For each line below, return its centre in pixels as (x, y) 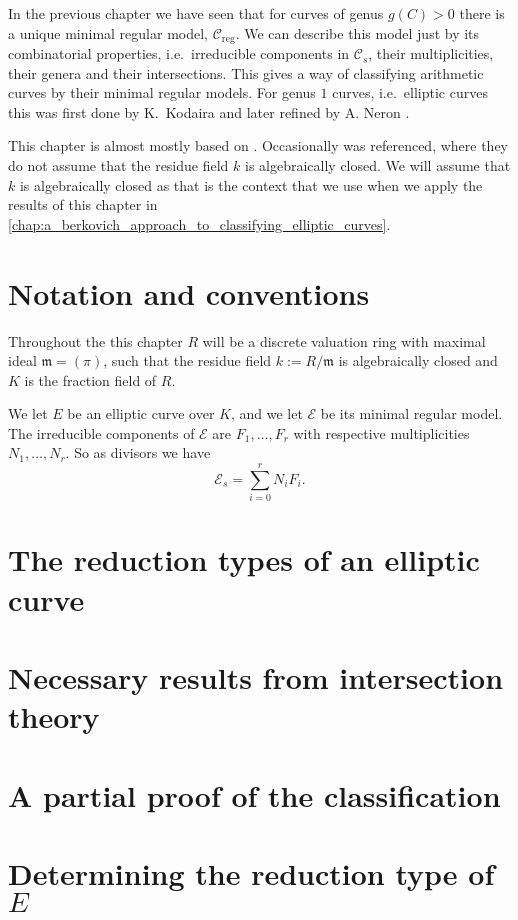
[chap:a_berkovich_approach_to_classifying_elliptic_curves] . (199, 223)
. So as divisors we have (138, 452)
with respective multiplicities (381, 432)
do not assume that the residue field (118, 165)
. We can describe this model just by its (357, 32)
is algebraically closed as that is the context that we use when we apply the (251, 184)
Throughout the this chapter (95, 340)
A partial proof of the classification (254, 794)
